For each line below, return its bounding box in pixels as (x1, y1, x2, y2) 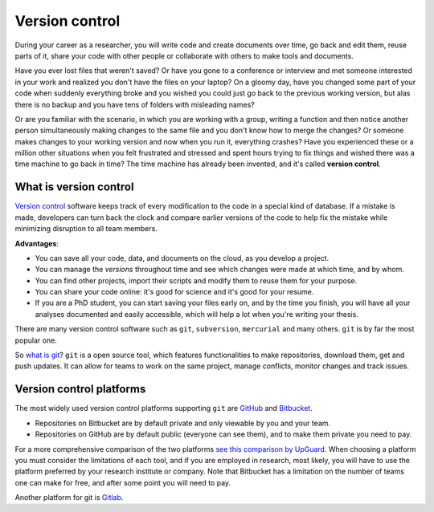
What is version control (14, 181, 134, 194)
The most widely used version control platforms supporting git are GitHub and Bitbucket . (14, 404, 313, 413)
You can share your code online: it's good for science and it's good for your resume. (35, 287, 314, 297)
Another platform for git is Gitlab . (14, 493, 124, 502)
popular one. (14, 335, 58, 345)
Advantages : (14, 238, 59, 248)
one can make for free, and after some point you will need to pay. (14, 477, 231, 487)
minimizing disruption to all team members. (14, 224, 158, 234)
